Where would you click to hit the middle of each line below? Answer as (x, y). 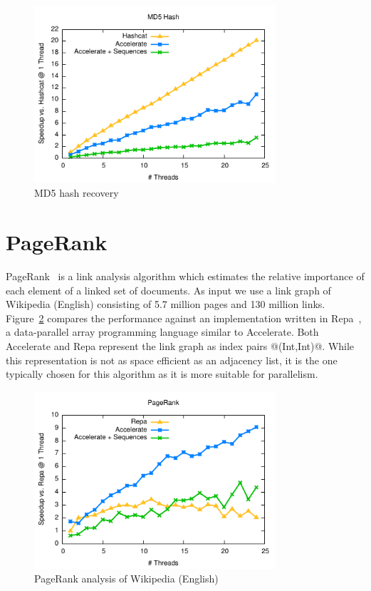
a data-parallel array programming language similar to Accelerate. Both (162, 332)
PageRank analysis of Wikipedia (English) (126, 579)
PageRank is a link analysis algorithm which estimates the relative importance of (185, 276)
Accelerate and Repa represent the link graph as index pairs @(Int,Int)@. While (180, 346)
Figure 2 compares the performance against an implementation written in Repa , (184, 318)
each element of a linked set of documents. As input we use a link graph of (168, 290)
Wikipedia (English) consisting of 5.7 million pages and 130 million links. (166, 304)
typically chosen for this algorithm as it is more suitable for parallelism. (162, 374)
